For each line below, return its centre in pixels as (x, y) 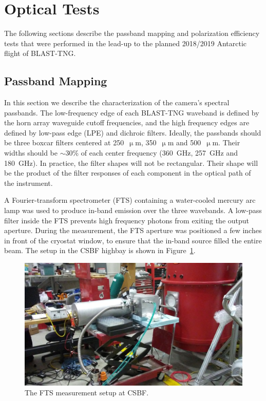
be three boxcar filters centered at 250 (64, 142)
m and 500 (184, 142)
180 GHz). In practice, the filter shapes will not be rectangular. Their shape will (131, 163)
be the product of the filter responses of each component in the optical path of (128, 173)
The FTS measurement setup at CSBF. (87, 393)
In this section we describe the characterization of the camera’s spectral (117, 102)
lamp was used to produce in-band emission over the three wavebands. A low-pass (133, 210)
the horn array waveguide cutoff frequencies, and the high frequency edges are (127, 122)
